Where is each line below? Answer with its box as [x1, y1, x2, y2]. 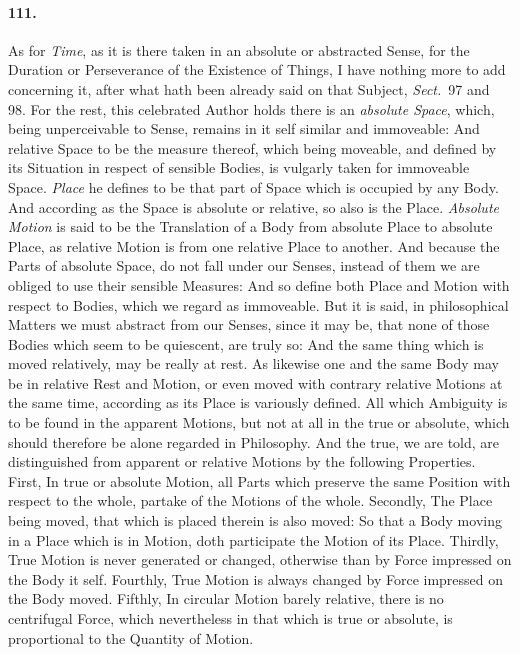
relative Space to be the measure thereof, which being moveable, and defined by [8, 137, 497, 158]
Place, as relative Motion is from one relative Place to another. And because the [8, 235, 500, 256]
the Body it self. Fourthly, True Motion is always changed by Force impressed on [8, 568, 504, 589]
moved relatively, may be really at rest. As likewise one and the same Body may [8, 353, 499, 374]
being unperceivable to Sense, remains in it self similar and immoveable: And [8, 118, 480, 139]
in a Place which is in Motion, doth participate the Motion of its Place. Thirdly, [8, 529, 499, 550]
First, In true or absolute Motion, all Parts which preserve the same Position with [8, 470, 511, 491]
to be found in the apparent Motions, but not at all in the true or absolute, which [8, 412, 510, 433]
